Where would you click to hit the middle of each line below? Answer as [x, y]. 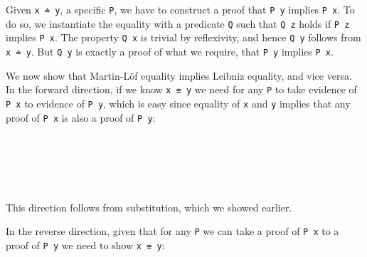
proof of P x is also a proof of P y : [81, 117]
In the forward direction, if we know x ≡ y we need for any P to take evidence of [181, 89]
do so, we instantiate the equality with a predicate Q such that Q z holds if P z [178, 23]
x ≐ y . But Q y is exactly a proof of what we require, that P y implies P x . [170, 51]
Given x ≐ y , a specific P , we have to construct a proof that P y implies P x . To [180, 9]
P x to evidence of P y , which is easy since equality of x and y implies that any [178, 103]
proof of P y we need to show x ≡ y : [85, 245]
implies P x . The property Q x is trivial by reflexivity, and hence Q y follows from [183, 37]
